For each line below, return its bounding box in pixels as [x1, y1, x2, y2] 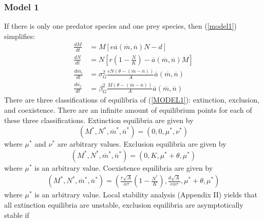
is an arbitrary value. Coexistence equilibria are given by [34, 162, 213, 173]
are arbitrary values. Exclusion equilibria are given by [57, 138, 227, 149]
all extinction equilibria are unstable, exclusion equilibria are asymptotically [4, 199, 243, 210]
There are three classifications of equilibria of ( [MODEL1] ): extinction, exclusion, [4, 94, 259, 105]
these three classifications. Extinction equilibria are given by [4, 114, 194, 125]
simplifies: [4, 30, 35, 41]
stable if [4, 209, 29, 220]
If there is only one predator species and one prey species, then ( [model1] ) [4, 21, 237, 31]
